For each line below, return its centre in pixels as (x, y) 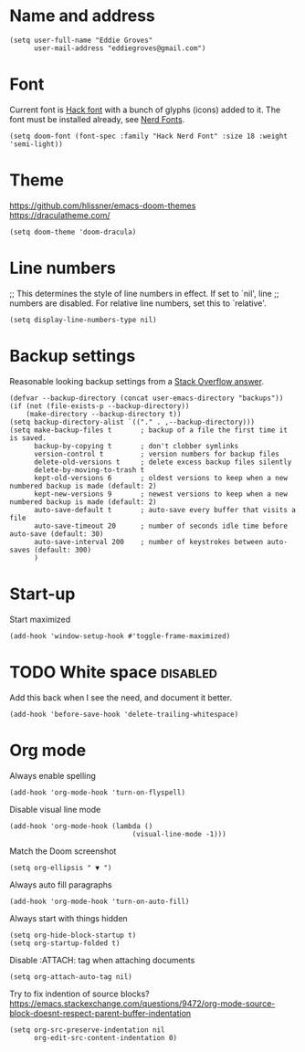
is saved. (28, 438)
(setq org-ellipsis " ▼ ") (61, 868)
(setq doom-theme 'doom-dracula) (73, 232)
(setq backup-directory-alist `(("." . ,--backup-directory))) (132, 422)
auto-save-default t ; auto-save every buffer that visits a (165, 510)
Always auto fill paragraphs (61, 884)
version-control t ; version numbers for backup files (157, 454)
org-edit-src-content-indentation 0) (105, 1037)
